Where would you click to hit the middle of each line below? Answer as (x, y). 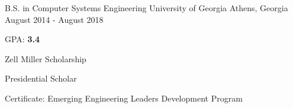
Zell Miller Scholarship (46, 58)
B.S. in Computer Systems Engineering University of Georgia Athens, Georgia (146, 8)
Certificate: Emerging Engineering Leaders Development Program (124, 98)
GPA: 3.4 (22, 39)
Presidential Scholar (41, 78)
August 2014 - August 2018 (54, 19)
